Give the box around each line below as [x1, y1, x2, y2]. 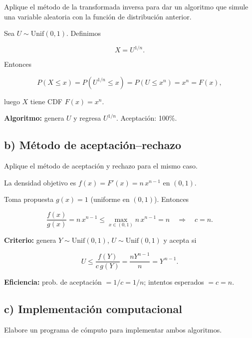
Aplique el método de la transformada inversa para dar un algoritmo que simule [4, 1, 249, 11]
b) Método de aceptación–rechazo [4, 137, 182, 153]
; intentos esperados [144, 277, 204, 287]
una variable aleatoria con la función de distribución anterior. [4, 11, 192, 21]
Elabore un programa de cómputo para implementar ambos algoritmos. [4, 325, 222, 335]
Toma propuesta [4, 194, 54, 204]
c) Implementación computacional [4, 301, 182, 317]
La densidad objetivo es [4, 177, 76, 187]
